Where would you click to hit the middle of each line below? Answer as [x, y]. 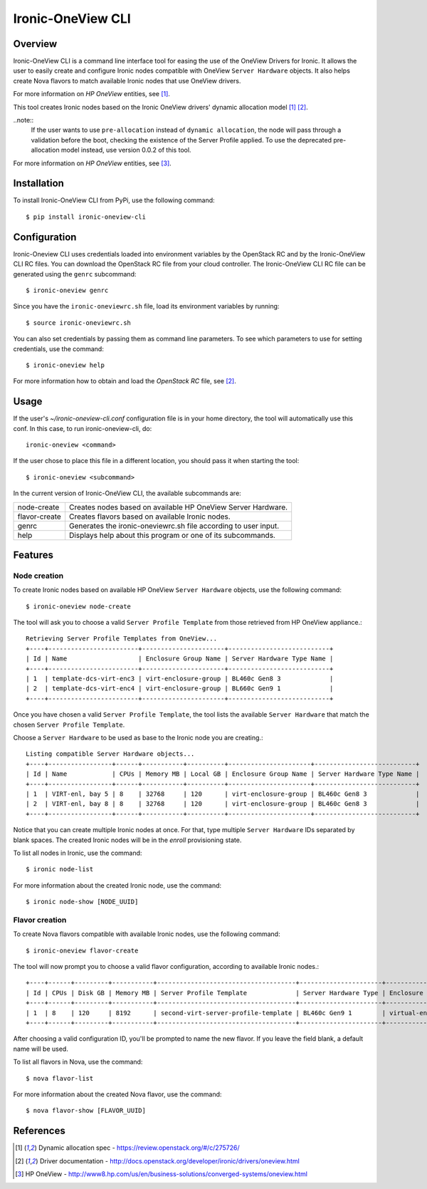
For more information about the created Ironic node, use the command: [117, 885]
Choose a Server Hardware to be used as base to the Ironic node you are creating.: [138, 738]
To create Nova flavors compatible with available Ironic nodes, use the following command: [147, 934]
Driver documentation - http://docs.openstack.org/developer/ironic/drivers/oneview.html [170, 1161]
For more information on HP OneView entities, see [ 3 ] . [93, 163]
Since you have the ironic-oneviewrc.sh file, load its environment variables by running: [146, 306]
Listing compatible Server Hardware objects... [110, 754]
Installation [38, 183]
